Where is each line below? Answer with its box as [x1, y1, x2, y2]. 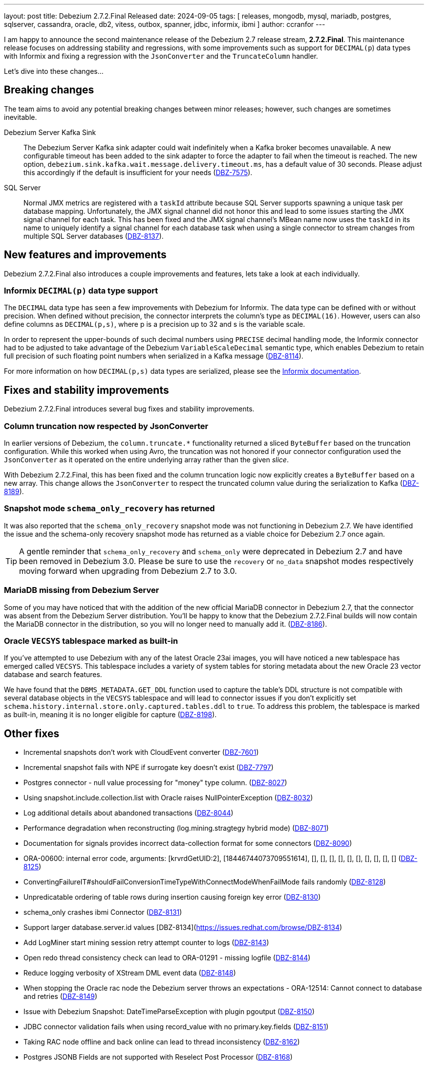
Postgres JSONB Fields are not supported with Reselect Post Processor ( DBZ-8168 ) [23, 1053, 293, 1062]
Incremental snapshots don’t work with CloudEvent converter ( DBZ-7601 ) [23, 748, 259, 757]
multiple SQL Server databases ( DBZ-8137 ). [23, 231, 164, 240]
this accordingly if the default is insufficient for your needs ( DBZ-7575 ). [23, 168, 253, 177]
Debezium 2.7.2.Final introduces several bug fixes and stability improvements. [4, 405, 255, 413]
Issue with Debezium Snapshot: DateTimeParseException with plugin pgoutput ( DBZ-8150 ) [23, 1007, 315, 1016]
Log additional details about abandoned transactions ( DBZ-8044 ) [23, 809, 234, 817]
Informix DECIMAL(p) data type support [4, 286, 158, 296]
